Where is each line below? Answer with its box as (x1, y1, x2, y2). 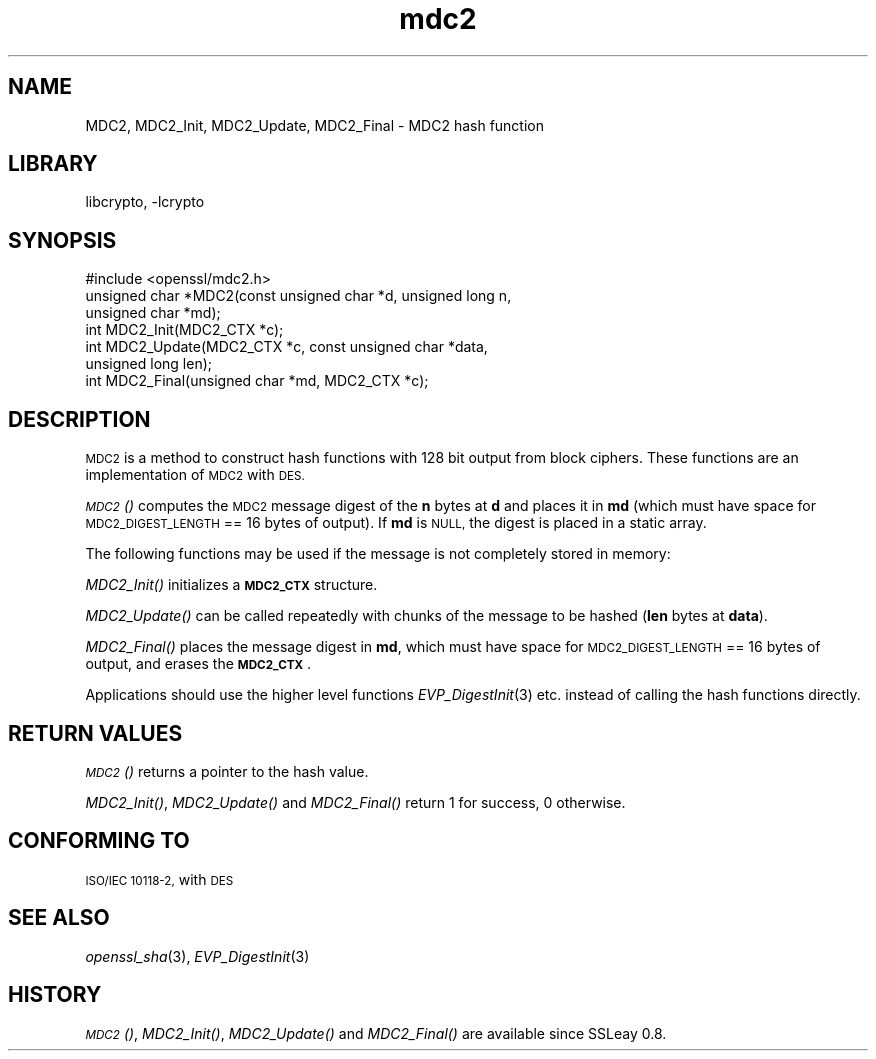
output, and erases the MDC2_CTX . (85, 655, 312, 673)
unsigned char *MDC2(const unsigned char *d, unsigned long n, (85, 287, 512, 305)
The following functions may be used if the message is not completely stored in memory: (85, 545, 671, 563)
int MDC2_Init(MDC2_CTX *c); (85, 321, 284, 339)
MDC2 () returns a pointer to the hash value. (85, 762, 369, 780)
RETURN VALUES (8, 720, 183, 746)
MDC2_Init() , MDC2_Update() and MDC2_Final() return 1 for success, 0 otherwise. (85, 793, 626, 811)
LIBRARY (8, 151, 98, 177)
